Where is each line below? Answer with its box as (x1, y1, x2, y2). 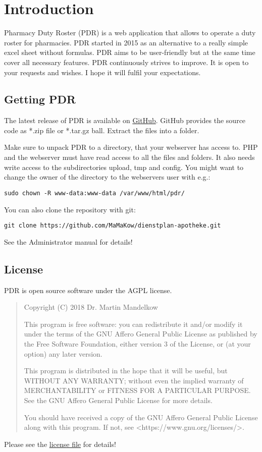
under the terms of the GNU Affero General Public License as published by (24, 328, 257, 339)
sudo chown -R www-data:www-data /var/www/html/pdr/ (4, 189, 185, 197)
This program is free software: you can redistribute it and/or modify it (24, 318, 243, 329)
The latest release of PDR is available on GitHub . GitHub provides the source (4, 115, 246, 126)
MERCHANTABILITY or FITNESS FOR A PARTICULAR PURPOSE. (24, 385, 251, 395)
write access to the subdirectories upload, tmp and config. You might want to (4, 161, 244, 172)
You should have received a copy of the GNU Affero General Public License (24, 412, 258, 422)
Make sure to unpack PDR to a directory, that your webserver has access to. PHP (4, 142, 258, 152)
